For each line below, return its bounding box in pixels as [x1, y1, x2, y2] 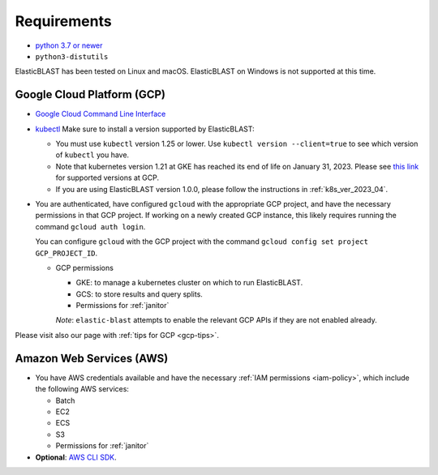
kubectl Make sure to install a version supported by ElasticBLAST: [35, 124, 255, 134]
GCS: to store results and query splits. [75, 289, 203, 299]
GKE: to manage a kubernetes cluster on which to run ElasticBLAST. [75, 278, 303, 288]
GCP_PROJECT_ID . [35, 248, 98, 258]
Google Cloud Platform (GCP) [15, 88, 166, 101]
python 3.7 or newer [35, 41, 103, 50]
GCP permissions [55, 263, 114, 272]
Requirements [15, 12, 113, 30]
